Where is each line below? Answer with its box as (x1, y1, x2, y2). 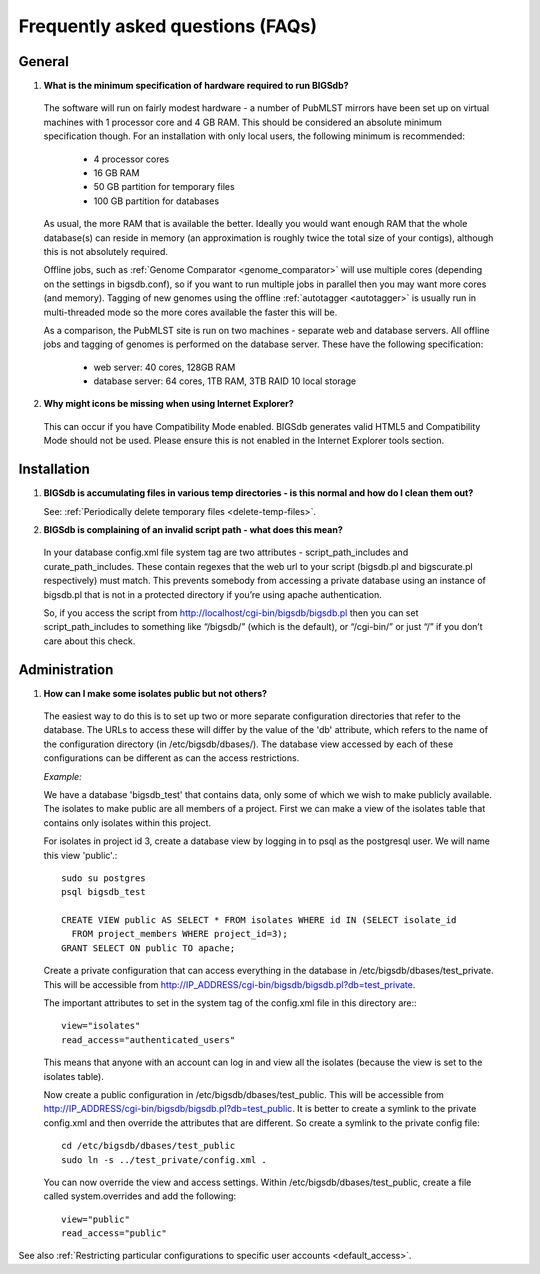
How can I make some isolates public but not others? (43, 687, 268, 699)
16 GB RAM (93, 167, 140, 179)
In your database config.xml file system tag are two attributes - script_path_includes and (43, 546, 409, 559)
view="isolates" (61, 1020, 141, 1032)
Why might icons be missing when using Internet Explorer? (43, 398, 294, 410)
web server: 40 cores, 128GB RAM (93, 361, 236, 373)
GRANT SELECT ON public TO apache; (61, 942, 236, 954)
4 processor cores (93, 153, 170, 165)
